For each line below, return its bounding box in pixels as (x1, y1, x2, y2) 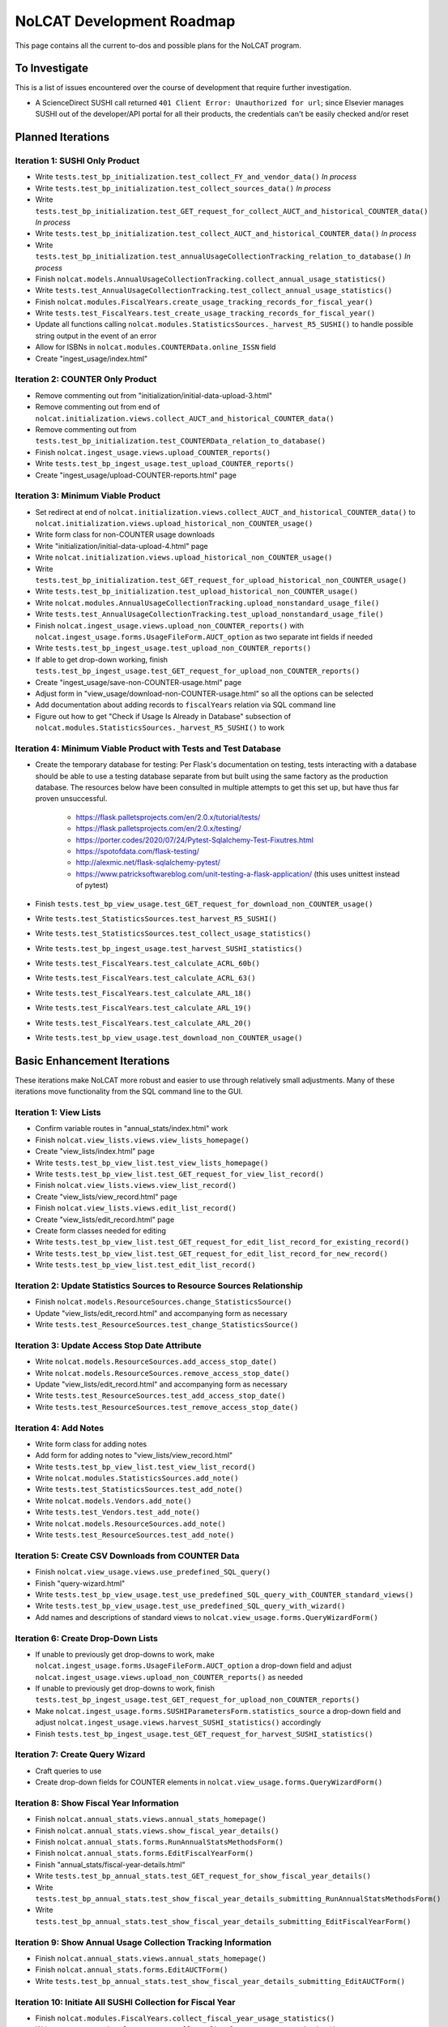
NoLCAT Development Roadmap (15, 12, 236, 30)
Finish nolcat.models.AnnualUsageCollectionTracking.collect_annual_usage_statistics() (35, 274, 386, 284)
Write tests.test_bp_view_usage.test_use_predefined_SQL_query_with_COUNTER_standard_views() (35, 1589, 414, 1599)
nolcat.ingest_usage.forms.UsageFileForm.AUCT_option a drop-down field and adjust (35, 1661, 352, 1670)
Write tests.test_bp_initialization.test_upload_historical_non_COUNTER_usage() (35, 586, 359, 596)
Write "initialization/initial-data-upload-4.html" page (35, 541, 208, 551)
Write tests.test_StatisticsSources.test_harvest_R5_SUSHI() (35, 913, 277, 924)
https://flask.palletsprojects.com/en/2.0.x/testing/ (75, 824, 242, 834)
